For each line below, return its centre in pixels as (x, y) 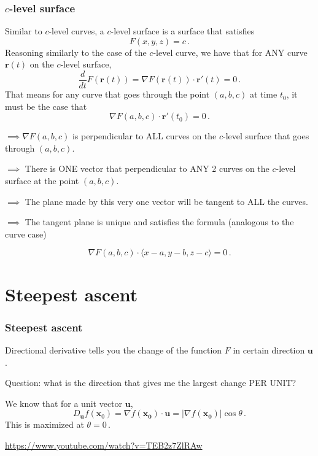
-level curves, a (76, 31)
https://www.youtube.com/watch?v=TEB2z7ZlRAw (104, 445)
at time (263, 94)
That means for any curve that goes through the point (107, 94)
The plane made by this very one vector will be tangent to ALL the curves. (166, 201)
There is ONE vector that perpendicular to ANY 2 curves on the (147, 168)
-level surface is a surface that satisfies (183, 31)
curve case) (26, 234)
